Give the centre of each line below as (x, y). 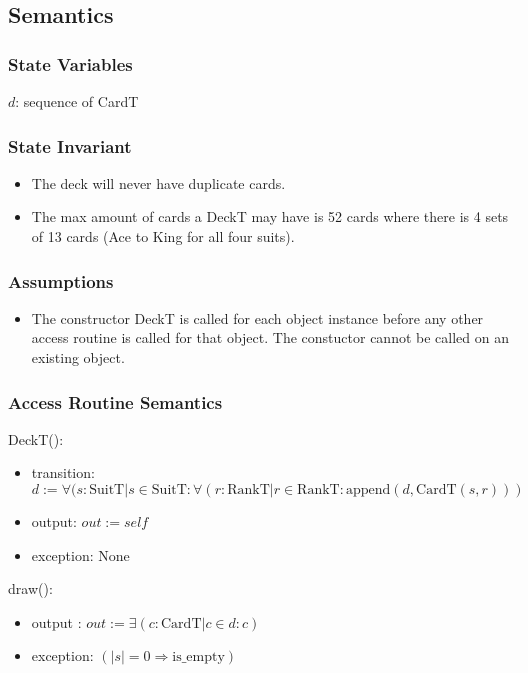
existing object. (78, 357)
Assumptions (61, 280)
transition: (63, 472)
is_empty (198, 657)
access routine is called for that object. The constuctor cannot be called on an (270, 337)
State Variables (70, 63)
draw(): (30, 588)
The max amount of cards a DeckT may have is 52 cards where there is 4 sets (270, 216)
